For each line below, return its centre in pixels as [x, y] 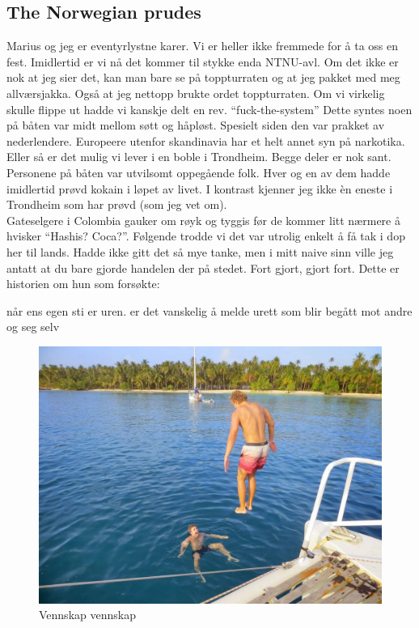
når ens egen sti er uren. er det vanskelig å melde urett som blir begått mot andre [209, 310]
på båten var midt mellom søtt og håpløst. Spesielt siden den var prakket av [196, 125]
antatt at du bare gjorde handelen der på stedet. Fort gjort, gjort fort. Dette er [203, 267]
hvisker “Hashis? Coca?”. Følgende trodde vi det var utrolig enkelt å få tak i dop [206, 236]
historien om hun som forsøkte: [83, 284]
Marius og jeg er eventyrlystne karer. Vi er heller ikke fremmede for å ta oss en [202, 46]
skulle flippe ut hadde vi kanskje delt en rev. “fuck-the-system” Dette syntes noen [209, 109]
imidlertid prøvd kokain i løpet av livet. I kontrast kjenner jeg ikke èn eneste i [200, 188]
